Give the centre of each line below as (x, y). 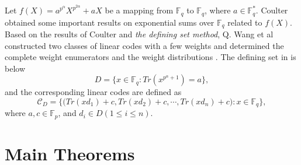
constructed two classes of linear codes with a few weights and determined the (144, 45)
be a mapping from (139, 10)
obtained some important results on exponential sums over (110, 22)
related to (245, 22)
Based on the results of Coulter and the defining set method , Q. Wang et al (139, 34)
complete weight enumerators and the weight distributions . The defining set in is (150, 57)
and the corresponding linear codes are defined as (93, 92)
